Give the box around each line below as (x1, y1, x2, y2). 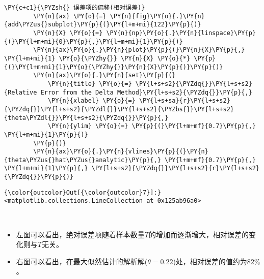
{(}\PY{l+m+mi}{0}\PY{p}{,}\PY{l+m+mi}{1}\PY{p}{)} (4, 38, 183, 45)
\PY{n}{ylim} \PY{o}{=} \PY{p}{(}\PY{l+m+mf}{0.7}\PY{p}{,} (47, 122, 256, 130)
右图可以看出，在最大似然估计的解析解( (16, 256, 148, 266)
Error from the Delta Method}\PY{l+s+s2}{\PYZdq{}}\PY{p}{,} (40, 88, 252, 96)
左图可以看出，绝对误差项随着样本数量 (16, 229, 145, 239)
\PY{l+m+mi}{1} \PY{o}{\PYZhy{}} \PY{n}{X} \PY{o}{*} (4, 54, 191, 62)
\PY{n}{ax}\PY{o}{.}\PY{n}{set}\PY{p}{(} (33, 72, 176, 79)
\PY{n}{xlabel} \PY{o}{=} (47, 97, 136, 105)
